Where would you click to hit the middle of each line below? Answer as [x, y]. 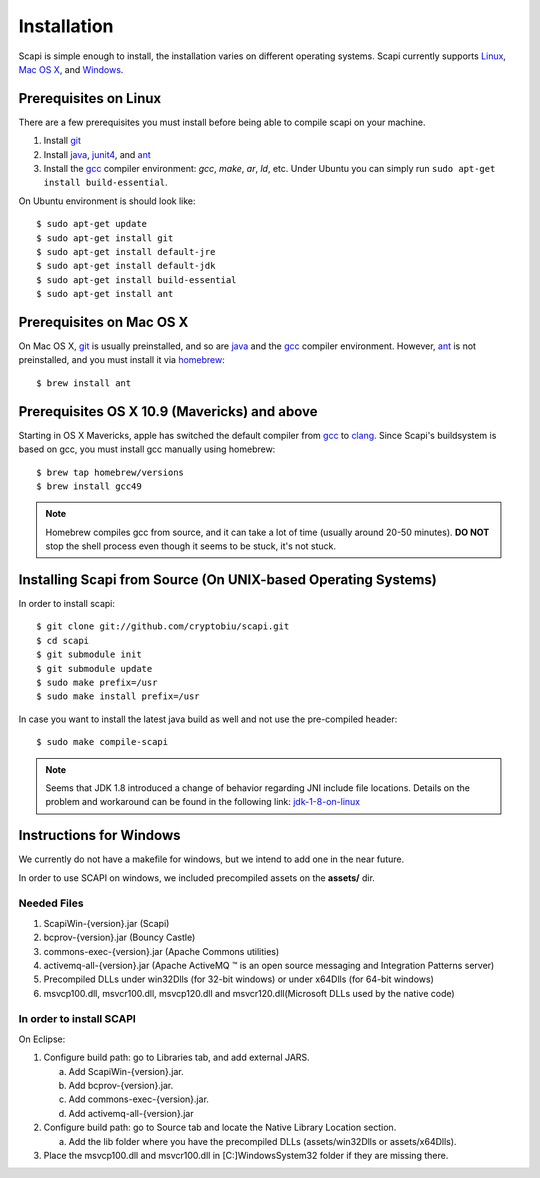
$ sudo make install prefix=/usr [118, 696]
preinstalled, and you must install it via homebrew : [121, 360]
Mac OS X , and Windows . [71, 69]
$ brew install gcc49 [89, 486]
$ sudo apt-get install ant [105, 294]
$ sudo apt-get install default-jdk [126, 266]
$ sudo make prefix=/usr [97, 682]
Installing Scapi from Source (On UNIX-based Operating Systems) [227, 579]
